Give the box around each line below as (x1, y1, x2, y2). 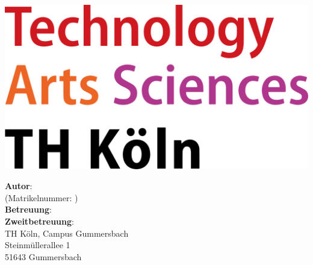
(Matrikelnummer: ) (5, 191, 78, 204)
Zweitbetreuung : (5, 215, 74, 228)
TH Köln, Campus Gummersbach (5, 226, 129, 239)
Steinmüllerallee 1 (5, 238, 70, 251)
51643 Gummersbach (5, 250, 82, 263)
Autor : (5, 179, 33, 192)
